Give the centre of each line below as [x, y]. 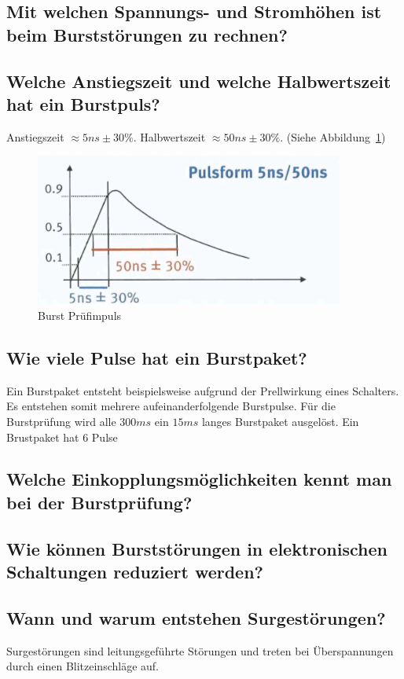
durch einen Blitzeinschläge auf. [83, 666]
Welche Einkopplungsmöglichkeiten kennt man [199, 479]
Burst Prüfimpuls [80, 315]
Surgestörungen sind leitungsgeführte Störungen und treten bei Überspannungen [200, 650]
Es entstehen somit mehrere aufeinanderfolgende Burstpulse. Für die [171, 406]
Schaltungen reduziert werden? [135, 572]
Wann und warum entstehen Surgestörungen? [196, 617]
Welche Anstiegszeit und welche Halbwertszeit [199, 81]
